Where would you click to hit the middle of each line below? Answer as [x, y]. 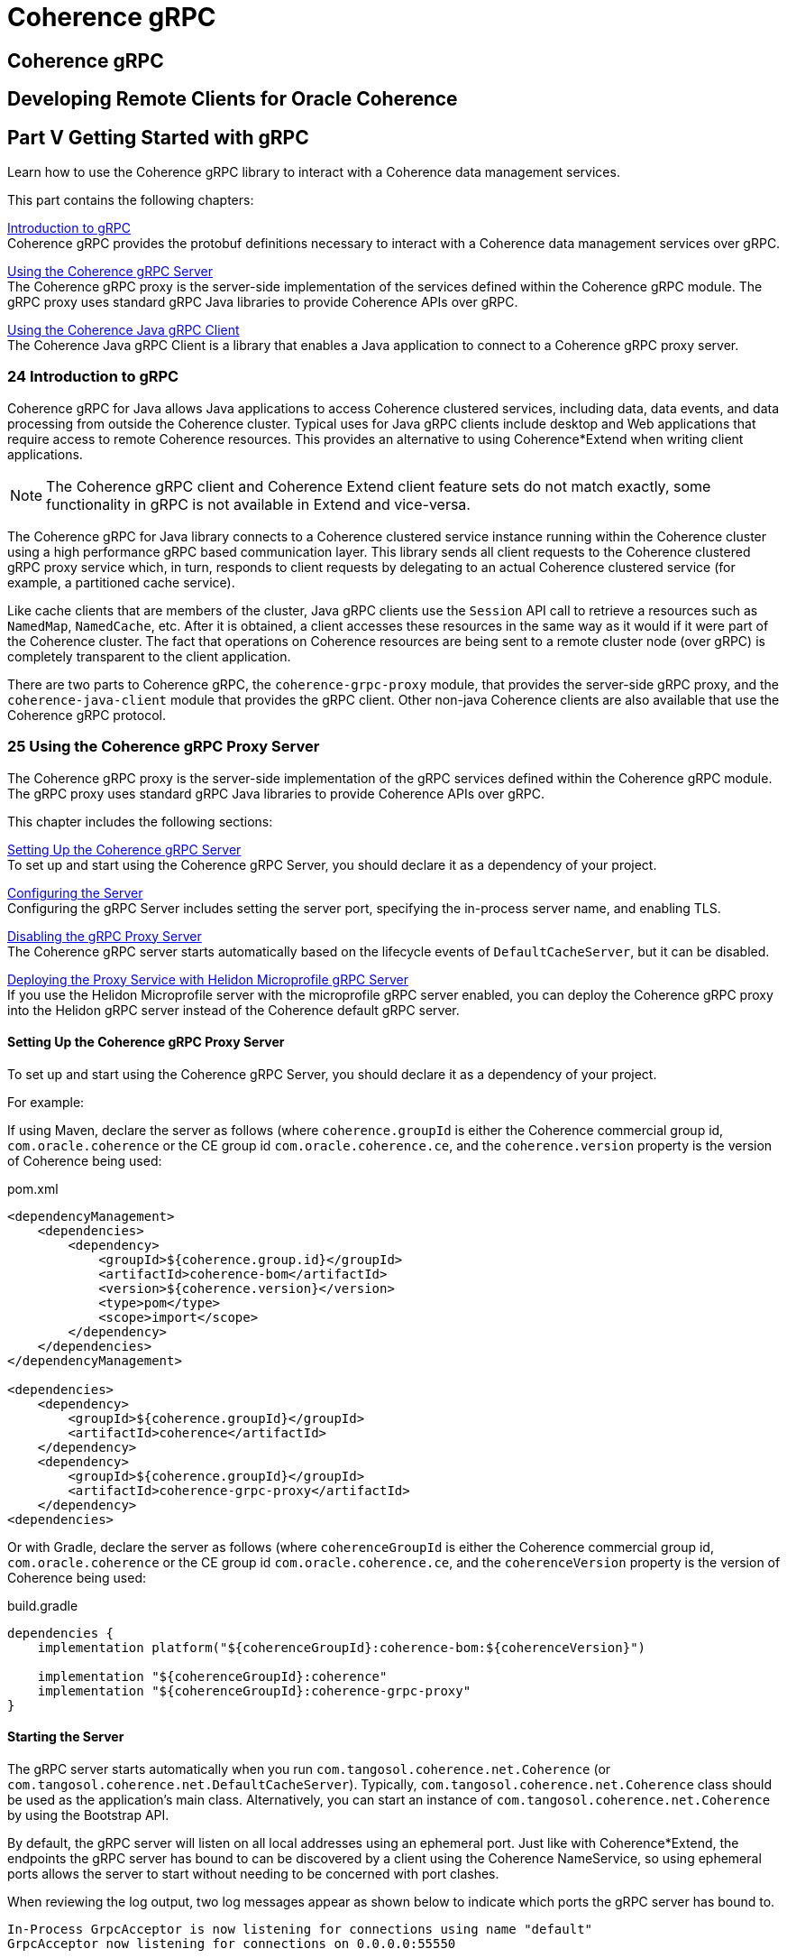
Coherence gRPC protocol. [87, 715]
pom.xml [33, 1188]
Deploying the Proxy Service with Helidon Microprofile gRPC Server [208, 979]
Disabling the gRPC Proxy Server [105, 936]
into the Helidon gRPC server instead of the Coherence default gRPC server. [233, 1010]
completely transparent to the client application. [149, 656]
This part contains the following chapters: [131, 200]
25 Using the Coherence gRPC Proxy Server [164, 747]
